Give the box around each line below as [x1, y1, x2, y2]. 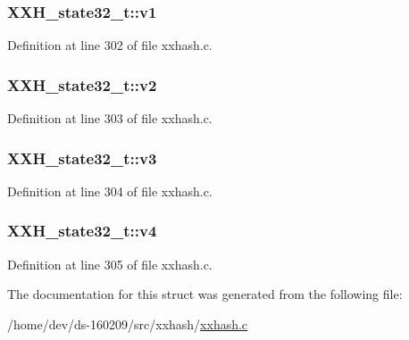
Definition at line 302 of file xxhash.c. [7, 36, 213, 54]
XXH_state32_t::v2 [7, 73, 157, 95]
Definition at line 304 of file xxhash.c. [7, 181, 213, 200]
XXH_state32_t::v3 [7, 146, 157, 169]
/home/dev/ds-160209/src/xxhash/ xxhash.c [7, 314, 248, 333]
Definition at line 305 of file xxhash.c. [7, 254, 213, 273]
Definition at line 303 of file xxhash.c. [7, 109, 213, 128]
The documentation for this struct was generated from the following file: [7, 285, 403, 303]
